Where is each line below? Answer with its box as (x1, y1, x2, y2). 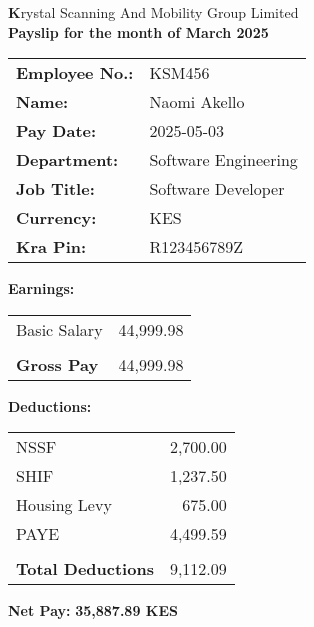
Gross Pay (16, 352, 99, 376)
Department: (16, 148, 119, 172)
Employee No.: (16, 61, 134, 85)
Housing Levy (16, 493, 112, 517)
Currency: (16, 206, 97, 230)
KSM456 (149, 61, 210, 85)
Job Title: (16, 177, 95, 201)
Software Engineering (149, 148, 298, 172)
